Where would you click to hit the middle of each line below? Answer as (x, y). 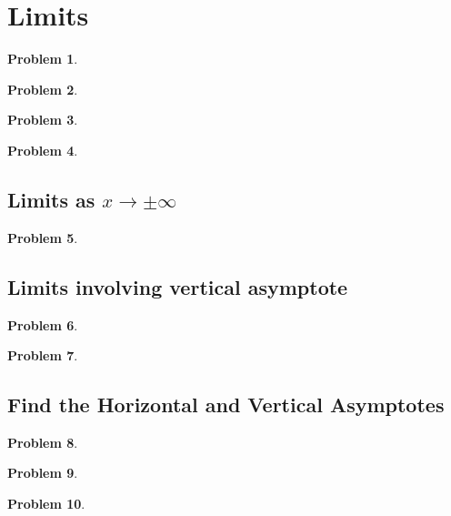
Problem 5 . (43, 237)
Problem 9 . (43, 473)
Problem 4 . (43, 150)
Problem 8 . (43, 442)
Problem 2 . (43, 89)
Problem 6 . (43, 324)
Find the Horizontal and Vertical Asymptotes (226, 405)
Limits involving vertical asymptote (178, 286)
